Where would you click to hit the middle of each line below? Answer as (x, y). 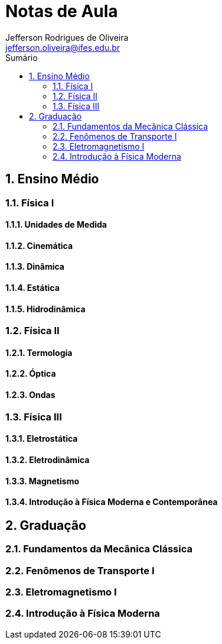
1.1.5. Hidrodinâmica (45, 309)
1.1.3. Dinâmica (35, 267)
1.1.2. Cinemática (39, 245)
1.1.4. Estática (32, 288)
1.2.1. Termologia (39, 352)
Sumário (22, 57)
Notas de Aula (62, 11)
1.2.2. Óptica (31, 374)
